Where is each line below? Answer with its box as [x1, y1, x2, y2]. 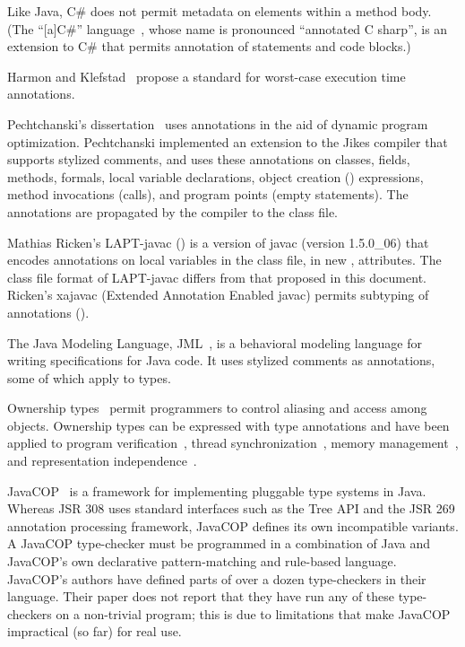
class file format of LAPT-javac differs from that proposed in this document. [7, 267, 426, 286]
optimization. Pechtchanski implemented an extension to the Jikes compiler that [7, 132, 448, 151]
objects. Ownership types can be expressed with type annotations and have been [7, 415, 450, 434]
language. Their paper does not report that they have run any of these [7, 587, 395, 606]
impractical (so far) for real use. [7, 622, 182, 641]
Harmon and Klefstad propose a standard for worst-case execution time [7, 66, 406, 85]
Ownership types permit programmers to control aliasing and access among [7, 398, 427, 417]
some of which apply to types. [7, 368, 171, 387]
